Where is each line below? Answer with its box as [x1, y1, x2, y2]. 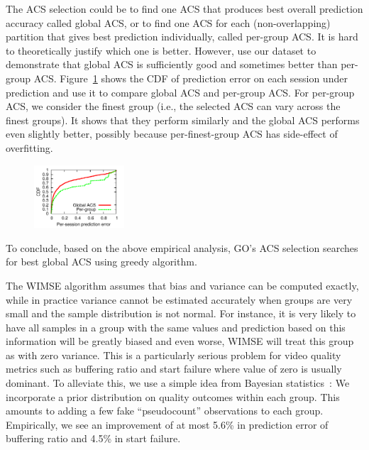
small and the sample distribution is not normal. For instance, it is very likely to [6, 306, 356, 321]
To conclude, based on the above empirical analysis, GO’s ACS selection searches [6, 240, 358, 255]
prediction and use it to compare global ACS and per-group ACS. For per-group [6, 84, 355, 99]
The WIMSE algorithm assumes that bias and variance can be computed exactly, [6, 278, 359, 292]
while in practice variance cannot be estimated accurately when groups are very [6, 292, 353, 307]
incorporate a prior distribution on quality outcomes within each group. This [6, 389, 340, 404]
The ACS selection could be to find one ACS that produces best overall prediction [6, 1, 363, 16]
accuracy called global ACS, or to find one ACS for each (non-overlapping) [6, 15, 331, 30]
